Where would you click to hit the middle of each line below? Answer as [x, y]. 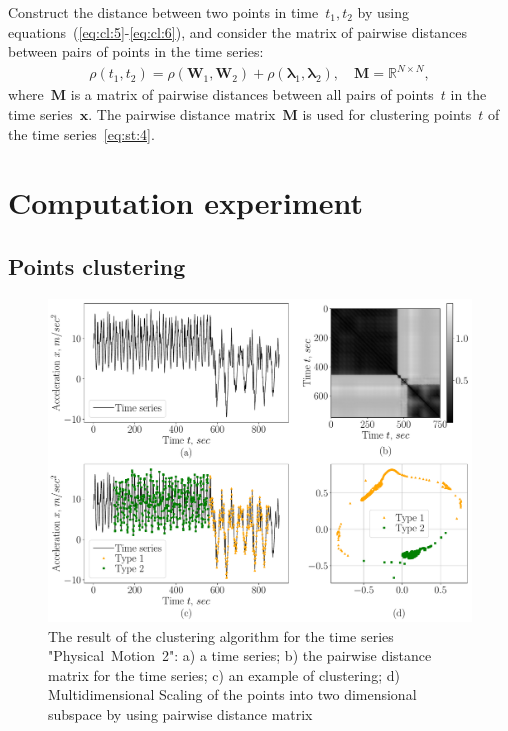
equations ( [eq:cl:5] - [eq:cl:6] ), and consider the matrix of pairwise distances [238, 31]
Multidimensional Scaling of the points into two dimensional [232, 694]
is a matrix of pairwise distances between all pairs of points [252, 94]
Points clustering [97, 265]
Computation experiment [185, 202]
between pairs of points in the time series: [136, 51]
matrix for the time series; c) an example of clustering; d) [224, 674]
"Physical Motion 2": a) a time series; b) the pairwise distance [240, 655]
